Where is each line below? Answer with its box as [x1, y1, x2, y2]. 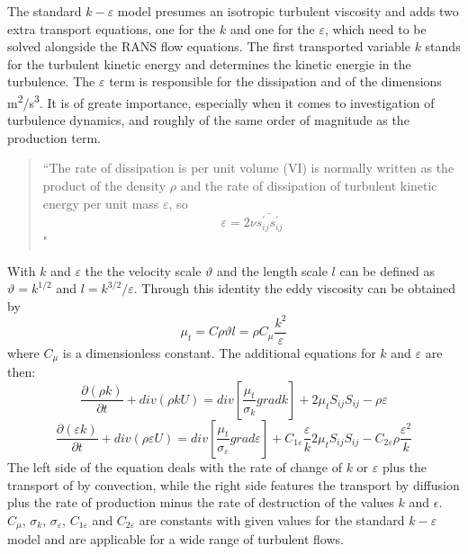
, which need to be [324, 19, 427, 38]
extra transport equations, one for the [7, 19, 216, 38]
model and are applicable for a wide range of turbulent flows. [7, 530, 344, 549]
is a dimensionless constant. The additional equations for [62, 343, 376, 362]
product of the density [42, 176, 166, 194]
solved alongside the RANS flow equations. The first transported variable [7, 37, 410, 56]
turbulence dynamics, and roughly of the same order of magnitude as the [7, 111, 409, 130]
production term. [7, 128, 101, 147]
